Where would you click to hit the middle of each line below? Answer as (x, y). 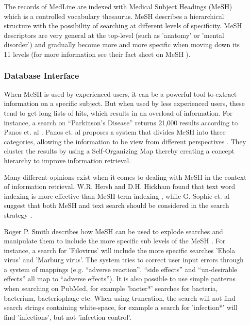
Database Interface (42, 76)
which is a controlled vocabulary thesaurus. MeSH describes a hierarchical (114, 16)
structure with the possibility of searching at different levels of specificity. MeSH (123, 26)
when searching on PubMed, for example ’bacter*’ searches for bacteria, (111, 288)
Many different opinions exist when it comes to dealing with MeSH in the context (125, 177)
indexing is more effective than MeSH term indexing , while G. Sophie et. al (117, 196)
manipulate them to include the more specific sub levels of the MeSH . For (115, 241)
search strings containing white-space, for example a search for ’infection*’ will (121, 307)
